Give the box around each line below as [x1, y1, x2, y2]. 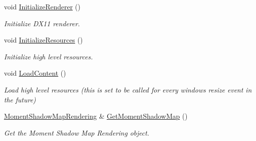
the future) [4, 94, 36, 104]
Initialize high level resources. [4, 51, 93, 61]
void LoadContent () [4, 68, 66, 78]
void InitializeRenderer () [4, 1, 81, 11]
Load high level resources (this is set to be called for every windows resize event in [4, 84, 252, 94]
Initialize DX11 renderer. [4, 18, 80, 28]
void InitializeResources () [4, 35, 83, 45]
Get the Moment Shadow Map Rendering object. [4, 127, 149, 138]
